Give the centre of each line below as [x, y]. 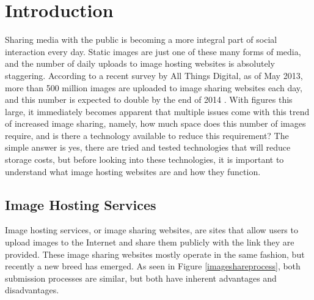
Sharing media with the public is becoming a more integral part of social [141, 39]
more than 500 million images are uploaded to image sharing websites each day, [154, 87]
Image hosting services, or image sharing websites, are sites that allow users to [152, 230]
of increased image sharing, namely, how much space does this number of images [155, 123]
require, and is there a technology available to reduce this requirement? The [147, 135]
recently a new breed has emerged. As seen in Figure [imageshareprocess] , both [153, 266]
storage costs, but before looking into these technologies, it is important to [144, 159]
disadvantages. [32, 290]
